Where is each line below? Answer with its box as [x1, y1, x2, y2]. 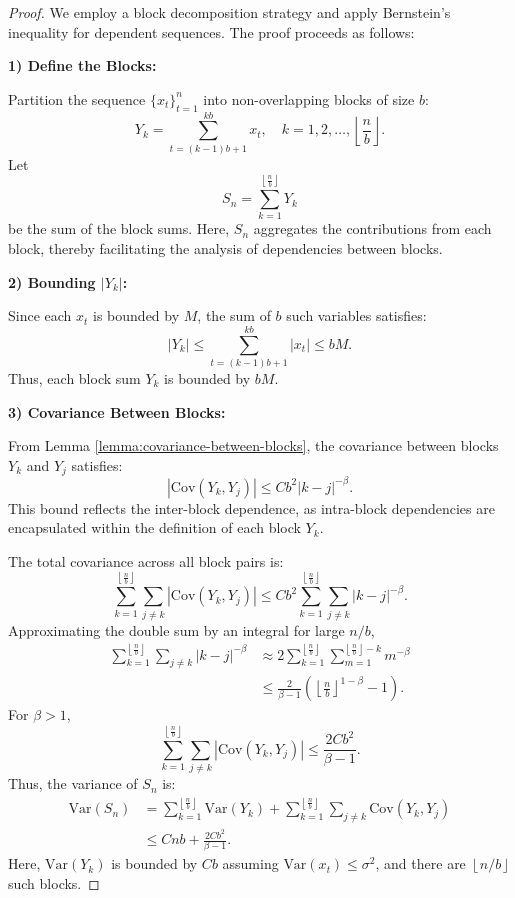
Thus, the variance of [8, 773, 138, 794]
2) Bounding [8, 271, 96, 292]
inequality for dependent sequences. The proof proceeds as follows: [8, 21, 415, 42]
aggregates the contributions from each [253, 218, 492, 239]
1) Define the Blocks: [8, 55, 157, 76]
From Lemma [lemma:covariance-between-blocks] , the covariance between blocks [8, 435, 499, 456]
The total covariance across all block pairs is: [8, 550, 284, 571]
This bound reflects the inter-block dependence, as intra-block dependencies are [8, 497, 495, 518]
